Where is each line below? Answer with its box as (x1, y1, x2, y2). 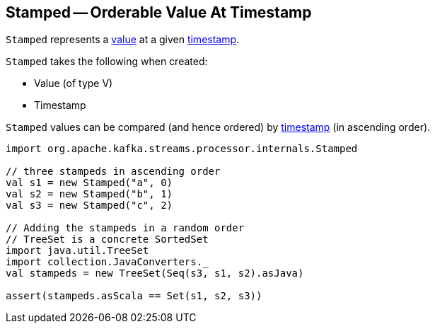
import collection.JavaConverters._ (6, 256, 209, 268)
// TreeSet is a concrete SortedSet (6, 233, 209, 246)
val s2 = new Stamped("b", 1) (6, 188, 173, 200)
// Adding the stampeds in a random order (6, 222, 245, 234)
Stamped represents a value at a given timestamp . (6, 33, 240, 46)
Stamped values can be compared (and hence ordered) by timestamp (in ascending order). (6, 121, 431, 134)
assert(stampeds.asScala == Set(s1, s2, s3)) (6, 290, 262, 302)
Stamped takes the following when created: (6, 55, 208, 68)
